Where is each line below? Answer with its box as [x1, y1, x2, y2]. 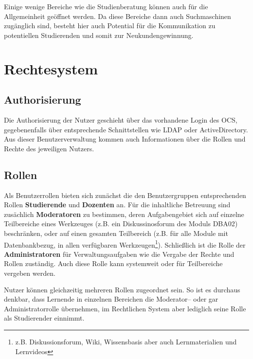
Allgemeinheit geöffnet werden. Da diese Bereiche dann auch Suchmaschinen [4, 11, 231, 21]
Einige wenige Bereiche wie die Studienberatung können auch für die [4, 1, 208, 11]
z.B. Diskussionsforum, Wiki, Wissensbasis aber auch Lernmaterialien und [15, 336, 237, 346]
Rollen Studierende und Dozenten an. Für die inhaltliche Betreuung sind [4, 199, 231, 210]
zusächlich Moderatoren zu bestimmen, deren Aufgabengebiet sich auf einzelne [4, 209, 244, 219]
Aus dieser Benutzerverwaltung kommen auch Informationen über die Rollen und [4, 134, 246, 144]
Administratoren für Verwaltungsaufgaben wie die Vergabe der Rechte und [4, 249, 235, 259]
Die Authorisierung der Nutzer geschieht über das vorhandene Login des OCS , [4, 114, 237, 125]
